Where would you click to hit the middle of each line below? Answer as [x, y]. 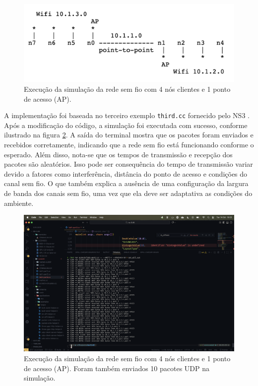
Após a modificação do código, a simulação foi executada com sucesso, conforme [126, 125]
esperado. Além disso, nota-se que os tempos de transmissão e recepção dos [118, 154]
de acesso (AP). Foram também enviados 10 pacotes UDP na [117, 368]
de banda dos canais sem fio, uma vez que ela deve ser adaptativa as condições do [128, 193]
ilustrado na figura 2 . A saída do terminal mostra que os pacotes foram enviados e [129, 135]
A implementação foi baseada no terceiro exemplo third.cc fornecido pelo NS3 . [127, 115]
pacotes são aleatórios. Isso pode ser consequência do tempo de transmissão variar [129, 164]
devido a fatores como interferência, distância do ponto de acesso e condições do [126, 173]
